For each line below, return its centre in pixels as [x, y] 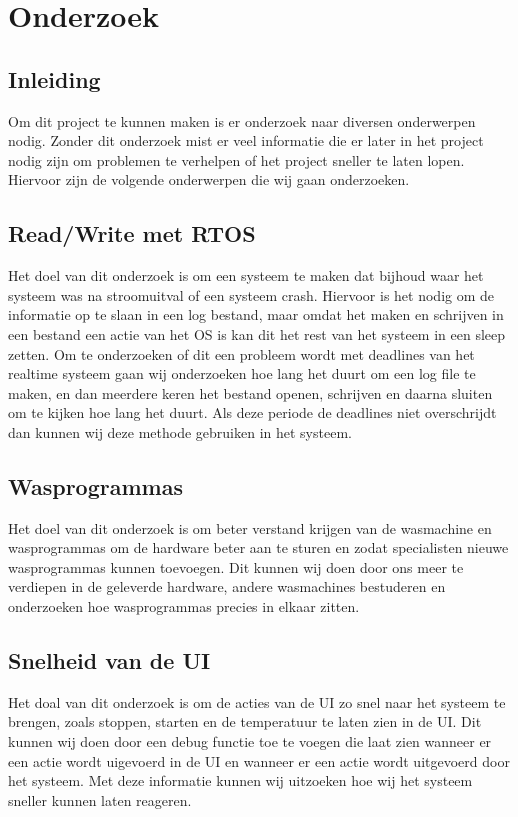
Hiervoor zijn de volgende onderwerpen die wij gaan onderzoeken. [209, 179]
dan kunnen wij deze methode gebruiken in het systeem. [180, 431]
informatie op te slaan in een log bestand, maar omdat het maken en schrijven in [256, 314]
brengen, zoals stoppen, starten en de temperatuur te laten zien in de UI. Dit [245, 721]
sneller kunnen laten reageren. [100, 799]
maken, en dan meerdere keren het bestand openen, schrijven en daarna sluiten [250, 392]
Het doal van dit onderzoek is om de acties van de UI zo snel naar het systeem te [257, 701]
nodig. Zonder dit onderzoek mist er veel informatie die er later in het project [246, 140]
